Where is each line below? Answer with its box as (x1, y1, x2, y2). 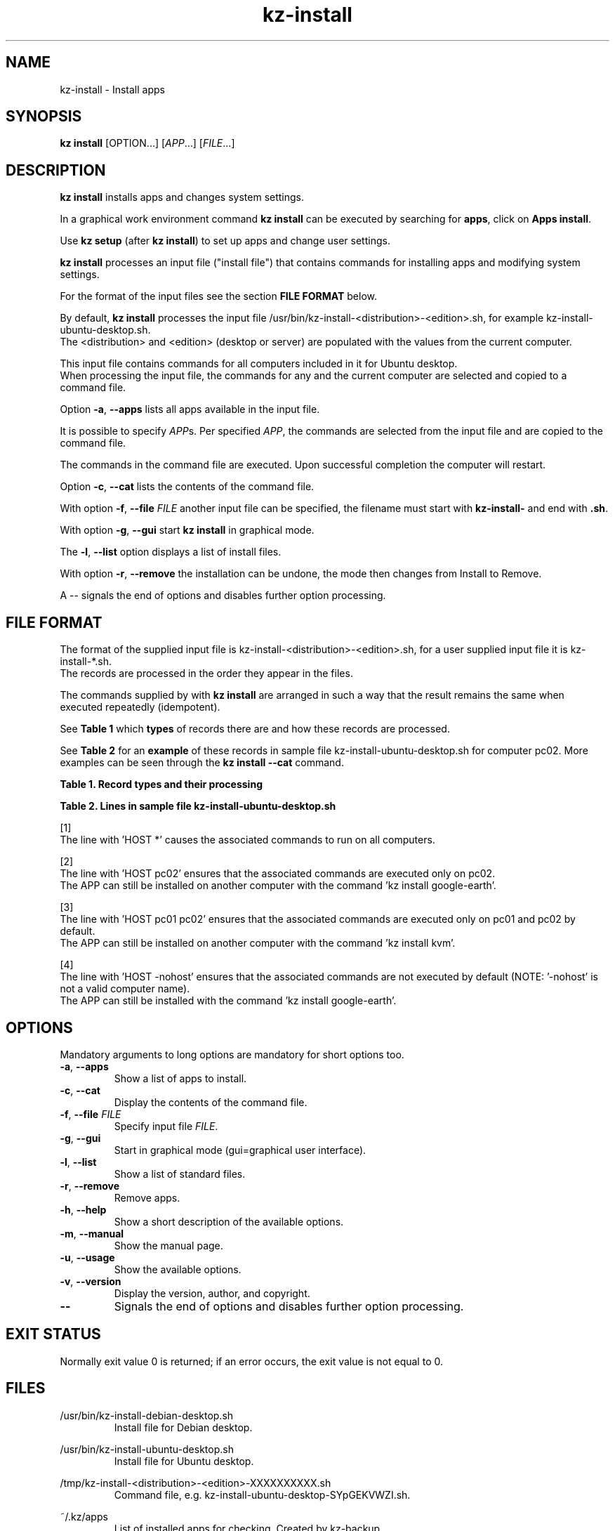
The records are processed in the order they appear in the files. (60, 667, 353, 680)
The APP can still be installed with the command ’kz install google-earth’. (60, 994, 397, 1007)
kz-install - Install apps (60, 83, 165, 96)
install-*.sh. (60, 655, 112, 668)
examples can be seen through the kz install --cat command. (60, 756, 344, 769)
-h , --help (60, 1203, 107, 1216)
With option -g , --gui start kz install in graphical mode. (60, 524, 315, 537)
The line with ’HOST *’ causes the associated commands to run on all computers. (60, 834, 435, 846)
